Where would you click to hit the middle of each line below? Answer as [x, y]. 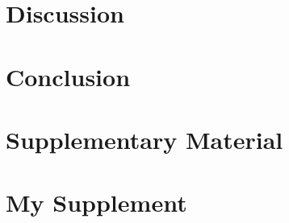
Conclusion [68, 76]
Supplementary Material [144, 139]
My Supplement [96, 202]
